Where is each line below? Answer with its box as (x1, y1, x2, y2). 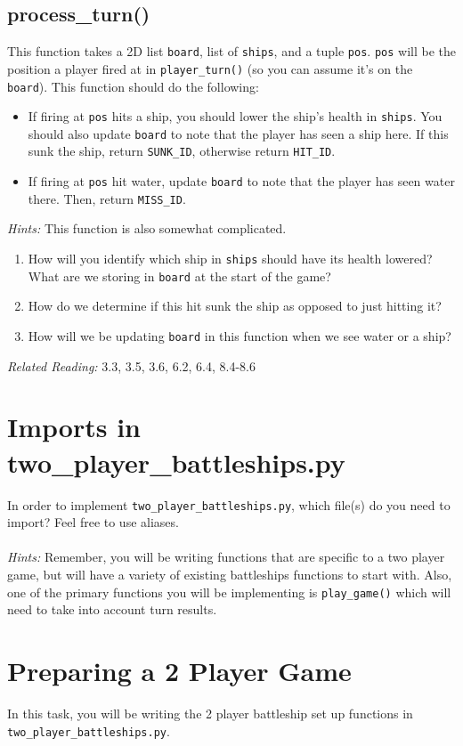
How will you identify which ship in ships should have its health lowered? (28, 249, 433, 268)
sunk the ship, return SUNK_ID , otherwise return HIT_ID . (28, 142, 336, 160)
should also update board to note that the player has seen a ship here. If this (28, 124, 449, 142)
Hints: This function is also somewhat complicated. (7, 219, 287, 238)
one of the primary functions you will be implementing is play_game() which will (7, 582, 451, 601)
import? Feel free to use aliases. (7, 513, 179, 531)
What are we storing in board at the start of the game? (28, 266, 331, 285)
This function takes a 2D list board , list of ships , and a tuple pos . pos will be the (7, 42, 456, 61)
